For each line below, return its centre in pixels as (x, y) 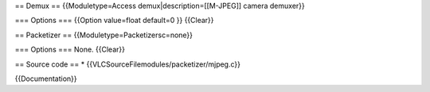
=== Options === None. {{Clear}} (70, 50)
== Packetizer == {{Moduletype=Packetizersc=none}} (104, 35)
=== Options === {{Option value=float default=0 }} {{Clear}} (114, 21)
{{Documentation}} (46, 79)
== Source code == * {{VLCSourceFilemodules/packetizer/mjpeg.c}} (128, 64)
